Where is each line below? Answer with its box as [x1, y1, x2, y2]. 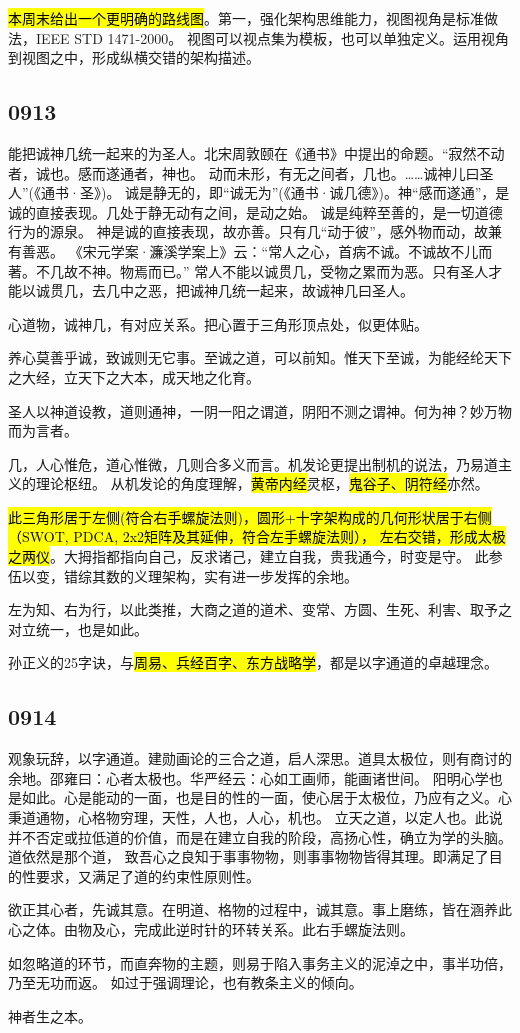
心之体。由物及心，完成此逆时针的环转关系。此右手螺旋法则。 [8, 919, 414, 939]
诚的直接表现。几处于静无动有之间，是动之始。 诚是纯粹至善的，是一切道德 [8, 201, 503, 222]
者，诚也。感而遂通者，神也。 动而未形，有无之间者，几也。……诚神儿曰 [8, 162, 480, 183]
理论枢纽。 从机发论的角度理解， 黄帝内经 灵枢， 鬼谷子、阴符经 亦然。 [35, 473, 489, 494]
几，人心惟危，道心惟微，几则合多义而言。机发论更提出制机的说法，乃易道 [8, 453, 498, 474]
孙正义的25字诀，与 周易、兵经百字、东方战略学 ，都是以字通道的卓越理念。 [8, 652, 498, 673]
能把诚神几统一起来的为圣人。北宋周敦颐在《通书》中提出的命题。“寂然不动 [8, 142, 505, 163]
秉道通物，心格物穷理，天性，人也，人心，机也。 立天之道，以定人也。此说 [8, 807, 503, 828]
